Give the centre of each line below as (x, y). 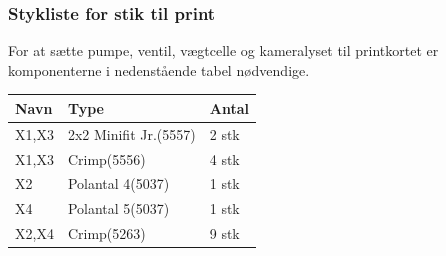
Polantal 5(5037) (118, 208)
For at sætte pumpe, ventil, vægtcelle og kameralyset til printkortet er (223, 50)
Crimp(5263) (106, 233)
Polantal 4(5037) (118, 183)
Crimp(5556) (106, 158)
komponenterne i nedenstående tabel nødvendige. (159, 69)
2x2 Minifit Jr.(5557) (131, 133)
